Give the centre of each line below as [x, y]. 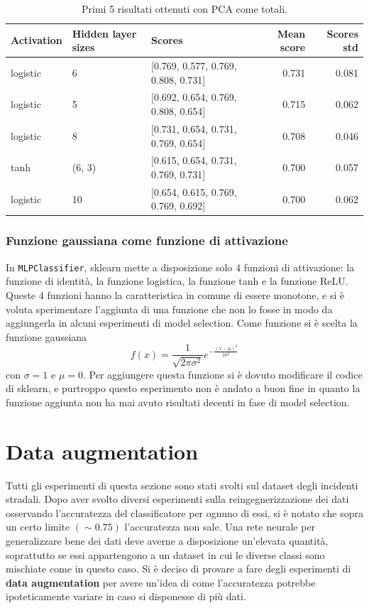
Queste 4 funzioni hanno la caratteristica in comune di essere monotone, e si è [175, 294]
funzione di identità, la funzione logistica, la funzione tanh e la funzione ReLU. [177, 281]
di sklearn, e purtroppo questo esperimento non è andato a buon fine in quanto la [183, 388]
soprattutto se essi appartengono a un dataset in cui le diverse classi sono [165, 554]
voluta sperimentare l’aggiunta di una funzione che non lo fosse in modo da [169, 309]
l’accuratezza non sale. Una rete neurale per [220, 527]
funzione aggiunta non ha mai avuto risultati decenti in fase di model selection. [178, 402]
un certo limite [38, 527]
